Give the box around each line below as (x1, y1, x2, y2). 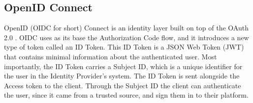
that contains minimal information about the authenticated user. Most (4, 51, 217, 61)
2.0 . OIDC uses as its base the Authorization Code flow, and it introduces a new (4, 32, 249, 42)
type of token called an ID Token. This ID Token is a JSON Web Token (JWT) (4, 42, 244, 52)
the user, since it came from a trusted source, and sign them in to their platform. (4, 90, 249, 100)
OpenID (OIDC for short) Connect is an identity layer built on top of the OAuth (4, 23, 249, 33)
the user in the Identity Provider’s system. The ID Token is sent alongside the (4, 71, 240, 81)
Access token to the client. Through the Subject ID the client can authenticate (4, 80, 241, 90)
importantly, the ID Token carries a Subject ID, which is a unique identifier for (4, 61, 243, 71)
